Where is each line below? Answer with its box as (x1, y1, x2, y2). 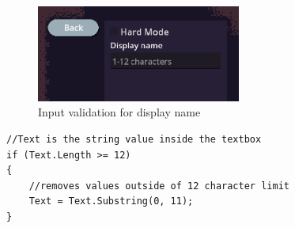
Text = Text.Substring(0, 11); (28, 196, 194, 207)
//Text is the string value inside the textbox (6, 133, 262, 145)
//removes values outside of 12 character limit (28, 180, 289, 192)
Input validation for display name (38, 104, 201, 120)
